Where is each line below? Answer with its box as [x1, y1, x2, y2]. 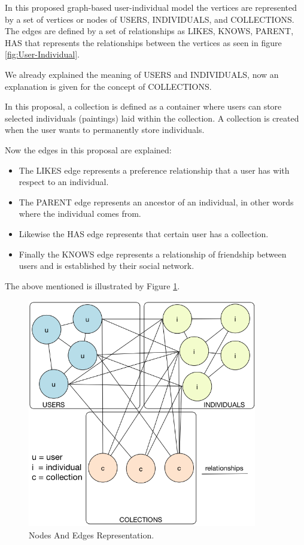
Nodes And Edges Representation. [29, 528, 154, 541]
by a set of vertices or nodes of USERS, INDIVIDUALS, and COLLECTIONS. [5, 13, 294, 25]
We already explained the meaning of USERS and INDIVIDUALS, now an [5, 68, 279, 80]
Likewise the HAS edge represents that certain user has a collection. [19, 227, 269, 240]
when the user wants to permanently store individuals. [5, 123, 205, 136]
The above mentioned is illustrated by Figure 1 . [5, 279, 180, 292]
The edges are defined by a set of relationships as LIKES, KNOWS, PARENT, [5, 25, 294, 37]
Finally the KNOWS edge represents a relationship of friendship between [19, 247, 287, 260]
